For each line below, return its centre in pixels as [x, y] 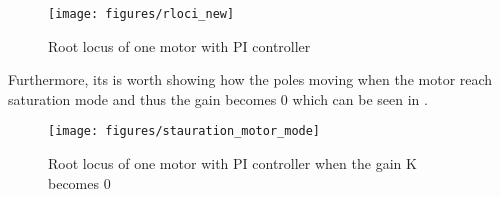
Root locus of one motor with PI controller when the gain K [232, 163]
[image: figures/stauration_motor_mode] [184, 131]
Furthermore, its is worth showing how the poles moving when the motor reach [250, 79]
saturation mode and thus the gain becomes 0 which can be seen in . [218, 98]
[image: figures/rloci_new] [141, 14]
